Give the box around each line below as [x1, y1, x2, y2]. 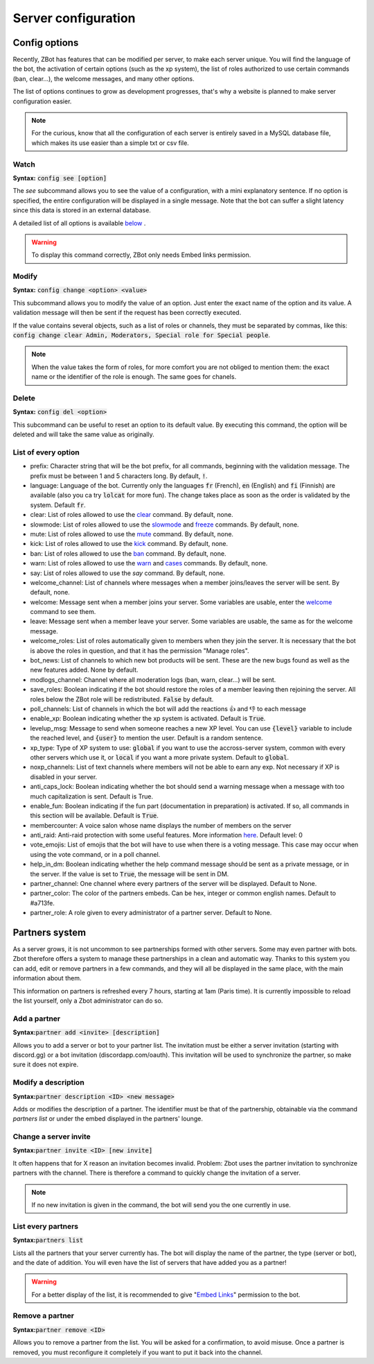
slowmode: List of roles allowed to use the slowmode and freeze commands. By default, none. [30, 520, 299, 529]
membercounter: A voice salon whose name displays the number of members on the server [30, 821, 292, 829]
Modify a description [12, 1077, 84, 1087]
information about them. [12, 974, 82, 982]
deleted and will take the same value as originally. [12, 430, 155, 438]
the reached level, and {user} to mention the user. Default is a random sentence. [30, 734, 263, 742]
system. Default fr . [30, 500, 86, 509]
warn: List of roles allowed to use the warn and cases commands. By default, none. [30, 559, 268, 568]
